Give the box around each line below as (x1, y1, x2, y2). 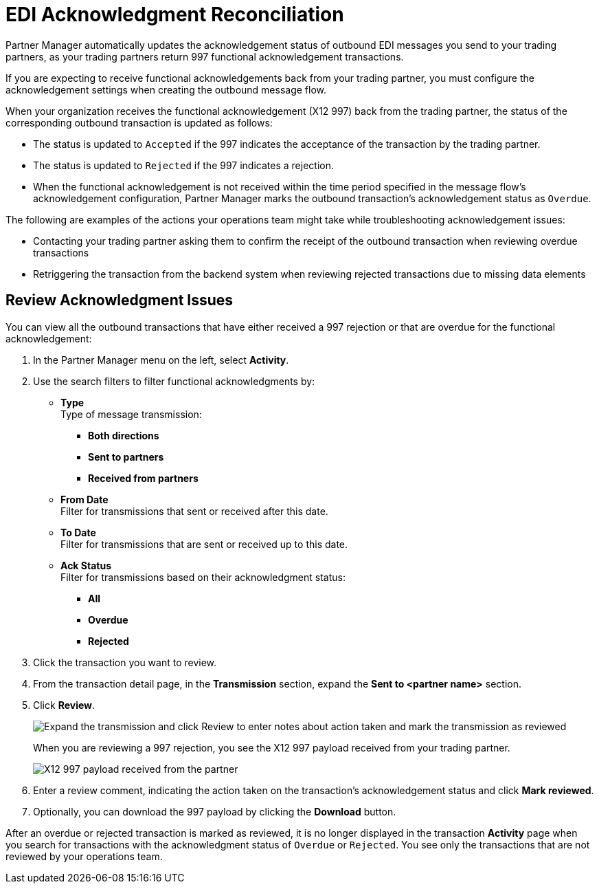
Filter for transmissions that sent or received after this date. (60, 505, 328, 517)
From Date (60, 493, 109, 505)
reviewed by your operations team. (5, 850, 163, 862)
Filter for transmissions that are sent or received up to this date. (60, 538, 348, 550)
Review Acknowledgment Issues (5, 292, 234, 309)
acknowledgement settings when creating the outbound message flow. (5, 83, 327, 96)
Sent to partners (88, 450, 164, 463)
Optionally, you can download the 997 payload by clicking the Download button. (33, 805, 396, 817)
